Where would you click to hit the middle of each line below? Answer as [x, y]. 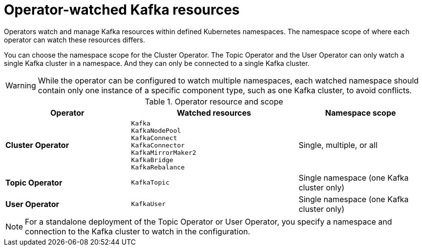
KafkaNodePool [156, 130]
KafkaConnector [158, 145]
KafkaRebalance [158, 167]
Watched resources [214, 113]
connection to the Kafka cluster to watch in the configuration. [138, 231]
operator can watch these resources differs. [75, 40]
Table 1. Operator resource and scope [214, 101]
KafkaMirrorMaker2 [164, 152]
